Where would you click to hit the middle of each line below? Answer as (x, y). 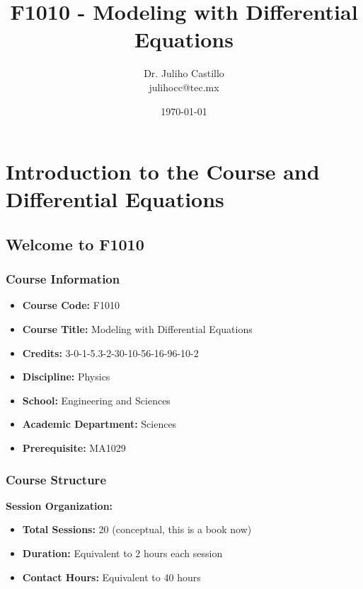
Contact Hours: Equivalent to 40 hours (111, 577)
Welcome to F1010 (75, 244)
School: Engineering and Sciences (96, 400)
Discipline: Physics (66, 377)
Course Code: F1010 (71, 305)
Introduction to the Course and (163, 171)
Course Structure (56, 479)
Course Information (63, 279)
